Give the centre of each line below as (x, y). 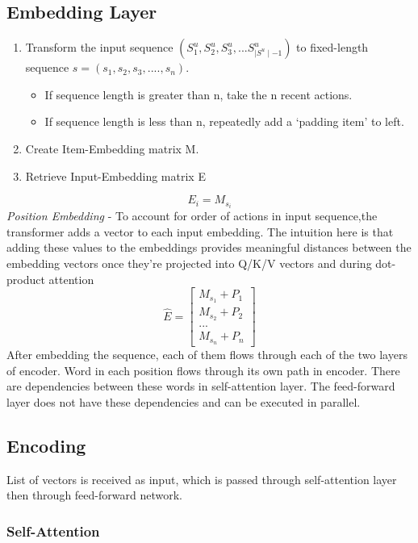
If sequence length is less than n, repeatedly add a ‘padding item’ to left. (224, 121)
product (26, 279)
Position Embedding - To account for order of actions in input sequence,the (192, 216)
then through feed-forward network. (94, 495)
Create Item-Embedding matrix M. (112, 148)
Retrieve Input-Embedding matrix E (115, 175)
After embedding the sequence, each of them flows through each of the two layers (207, 354)
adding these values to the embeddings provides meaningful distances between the (209, 247)
